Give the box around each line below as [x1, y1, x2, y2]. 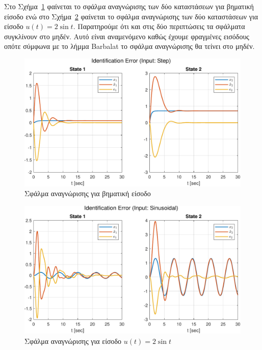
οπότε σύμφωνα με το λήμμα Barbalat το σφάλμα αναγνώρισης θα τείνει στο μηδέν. [4, 41, 255, 51]
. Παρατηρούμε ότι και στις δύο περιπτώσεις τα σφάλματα [73, 21, 245, 32]
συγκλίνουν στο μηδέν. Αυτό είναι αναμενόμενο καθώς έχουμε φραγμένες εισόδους [4, 31, 249, 41]
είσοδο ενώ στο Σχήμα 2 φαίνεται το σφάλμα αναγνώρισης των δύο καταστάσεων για [4, 11, 258, 21]
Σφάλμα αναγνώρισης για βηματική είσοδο [24, 188, 151, 199]
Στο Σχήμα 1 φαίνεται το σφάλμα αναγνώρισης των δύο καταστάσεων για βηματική [4, 1, 254, 11]
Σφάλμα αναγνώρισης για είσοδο [24, 335, 122, 346]
